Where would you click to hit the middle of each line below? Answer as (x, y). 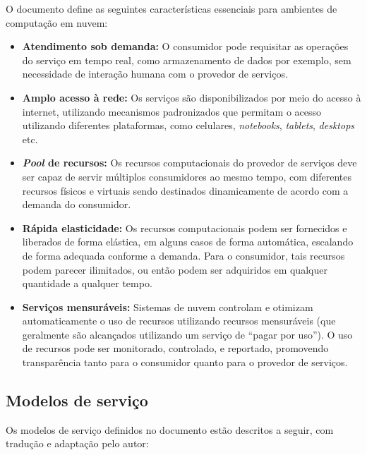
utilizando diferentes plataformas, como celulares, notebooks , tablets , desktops (188, 125)
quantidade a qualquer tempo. (87, 283)
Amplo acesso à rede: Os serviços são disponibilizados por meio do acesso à (192, 97)
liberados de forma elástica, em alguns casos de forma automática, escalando (188, 242)
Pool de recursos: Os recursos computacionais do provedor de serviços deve (189, 163)
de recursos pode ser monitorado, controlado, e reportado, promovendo (175, 348)
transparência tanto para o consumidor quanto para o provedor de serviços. (185, 362)
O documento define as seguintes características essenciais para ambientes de (172, 8)
